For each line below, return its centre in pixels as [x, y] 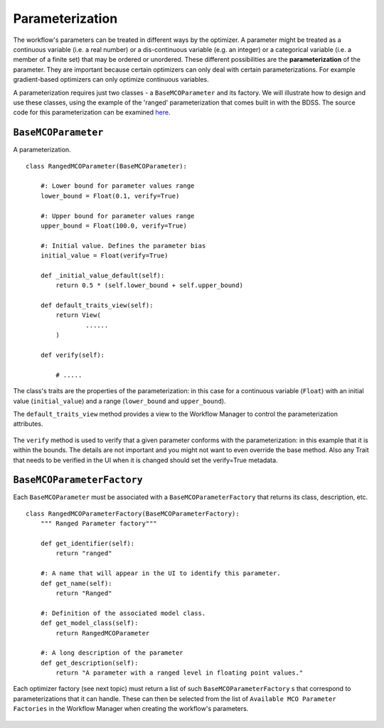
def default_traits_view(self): [97, 305]
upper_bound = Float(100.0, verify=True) [114, 225]
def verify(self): [73, 355]
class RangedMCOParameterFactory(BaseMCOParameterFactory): [133, 513]
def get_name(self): [76, 583]
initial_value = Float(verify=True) [104, 256]
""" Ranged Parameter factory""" [99, 524]
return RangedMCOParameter [103, 633]
